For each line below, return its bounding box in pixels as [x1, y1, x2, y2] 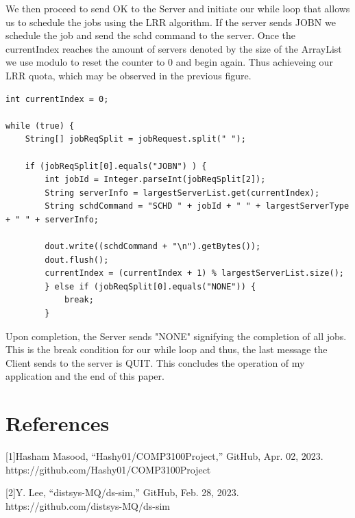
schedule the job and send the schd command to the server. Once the [5, 28, 296, 42]
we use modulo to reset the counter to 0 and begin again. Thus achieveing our [5, 55, 333, 69]
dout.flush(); [45, 255, 109, 265]
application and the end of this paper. [5, 369, 164, 383]
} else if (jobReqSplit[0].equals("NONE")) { [45, 281, 256, 292]
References [5, 409, 110, 437]
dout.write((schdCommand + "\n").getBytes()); [45, 242, 261, 252]
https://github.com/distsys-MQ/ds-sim [5, 498, 171, 513]
